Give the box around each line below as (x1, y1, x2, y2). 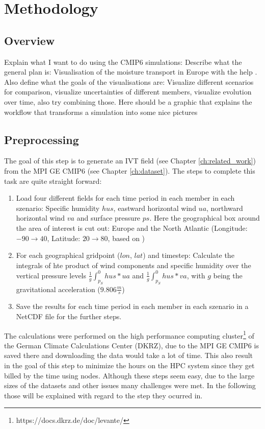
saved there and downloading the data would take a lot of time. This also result (4, 350, 253, 361)
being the (213, 270, 243, 280)
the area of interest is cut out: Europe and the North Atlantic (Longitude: (16, 222, 248, 233)
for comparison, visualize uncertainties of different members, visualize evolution (4, 86, 252, 97)
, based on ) (108, 232, 145, 243)
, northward (206, 202, 243, 213)
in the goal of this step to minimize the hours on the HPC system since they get (4, 360, 255, 370)
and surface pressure (76, 212, 141, 223)
